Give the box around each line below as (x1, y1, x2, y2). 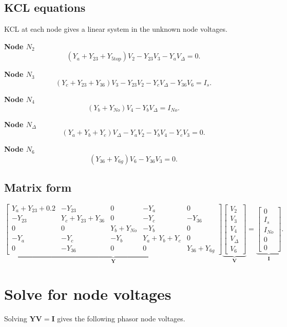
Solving (4, 313, 27, 323)
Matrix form (4, 179, 72, 195)
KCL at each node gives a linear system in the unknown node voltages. (4, 24, 227, 34)
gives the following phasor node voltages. (57, 313, 185, 323)
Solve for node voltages (4, 283, 171, 304)
